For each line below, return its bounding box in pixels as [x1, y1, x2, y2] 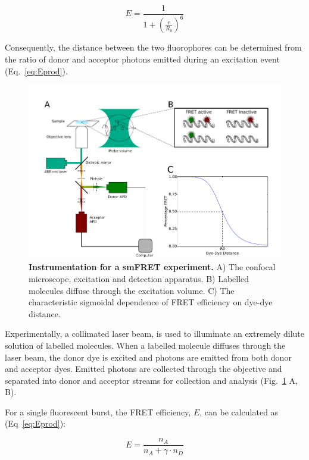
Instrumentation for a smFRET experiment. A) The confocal [29, 261, 276, 273]
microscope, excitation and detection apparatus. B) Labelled [29, 272, 249, 284]
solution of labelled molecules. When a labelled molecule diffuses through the [5, 339, 286, 351]
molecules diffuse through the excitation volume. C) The [29, 284, 235, 296]
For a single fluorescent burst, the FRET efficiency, [5, 405, 191, 418]
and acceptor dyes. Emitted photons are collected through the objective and [5, 362, 282, 375]
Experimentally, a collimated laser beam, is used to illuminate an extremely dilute [5, 327, 304, 340]
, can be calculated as [199, 405, 279, 418]
